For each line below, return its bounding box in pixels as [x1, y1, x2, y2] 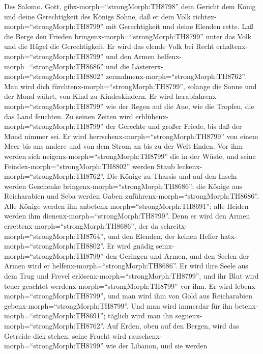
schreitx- [160, 221, 188, 231]
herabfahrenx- [175, 91, 219, 101]
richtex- [193, 11, 217, 21]
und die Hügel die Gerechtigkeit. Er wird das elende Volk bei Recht [4, 41, 214, 51]
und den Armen [106, 50, 155, 61]
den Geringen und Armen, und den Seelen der [106, 250, 249, 261]
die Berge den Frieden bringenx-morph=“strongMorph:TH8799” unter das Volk [4, 31, 252, 41]
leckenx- [177, 160, 202, 171]
